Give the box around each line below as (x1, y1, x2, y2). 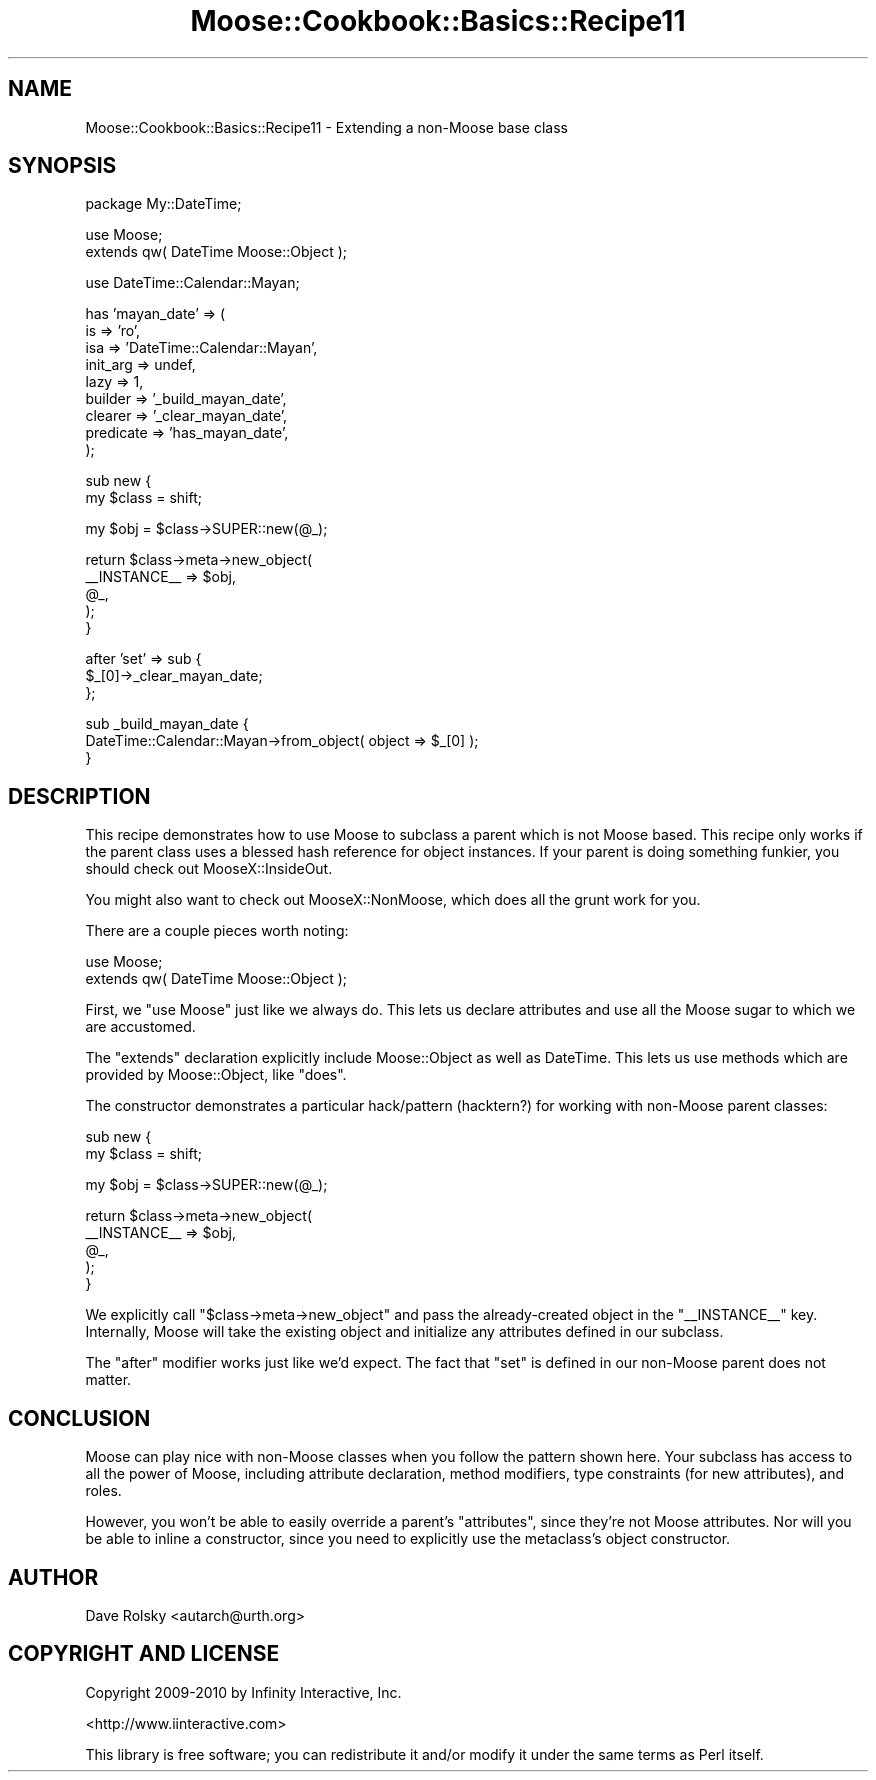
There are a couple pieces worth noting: (85, 922, 349, 940)
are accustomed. (85, 1018, 196, 1036)
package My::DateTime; (85, 195, 242, 213)
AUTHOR (8, 1564, 99, 1590)
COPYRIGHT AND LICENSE (8, 1641, 280, 1667)
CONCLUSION (8, 1405, 151, 1431)
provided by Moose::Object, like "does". (85, 1066, 347, 1084)
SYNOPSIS (8, 153, 117, 179)
